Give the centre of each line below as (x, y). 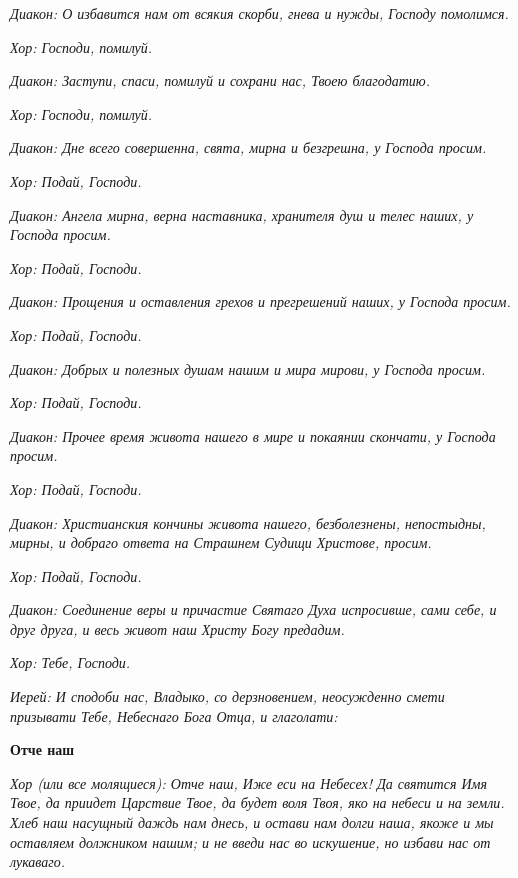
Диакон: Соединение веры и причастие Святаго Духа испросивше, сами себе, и (253, 609)
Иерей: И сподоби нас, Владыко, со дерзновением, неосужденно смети (227, 696)
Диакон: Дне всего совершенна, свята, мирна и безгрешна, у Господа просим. (248, 147)
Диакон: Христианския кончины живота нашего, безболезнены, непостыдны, (248, 522)
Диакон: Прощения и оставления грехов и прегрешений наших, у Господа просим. (260, 301)
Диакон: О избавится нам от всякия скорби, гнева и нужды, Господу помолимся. (259, 13)
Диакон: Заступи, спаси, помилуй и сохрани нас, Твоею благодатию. (220, 80)
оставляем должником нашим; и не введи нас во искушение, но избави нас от (250, 841)
